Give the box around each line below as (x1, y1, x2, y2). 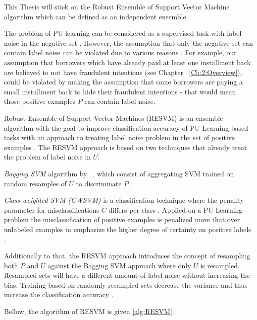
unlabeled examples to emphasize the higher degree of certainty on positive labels (4, 224, 251, 234)
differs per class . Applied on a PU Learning (108, 204, 243, 215)
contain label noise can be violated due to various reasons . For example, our (4, 47, 237, 58)
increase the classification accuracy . (4, 289, 113, 300)
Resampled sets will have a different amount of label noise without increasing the (4, 270, 250, 280)
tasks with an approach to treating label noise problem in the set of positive (4, 132, 235, 143)
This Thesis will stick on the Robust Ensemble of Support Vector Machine (4, 1, 230, 11)
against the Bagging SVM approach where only (48, 260, 191, 270)
